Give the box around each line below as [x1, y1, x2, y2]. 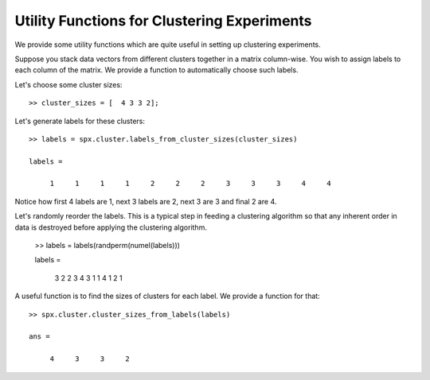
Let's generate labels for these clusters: [14, 116, 145, 126]
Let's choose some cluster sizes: [14, 79, 123, 89]
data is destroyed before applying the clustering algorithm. [14, 223, 207, 232]
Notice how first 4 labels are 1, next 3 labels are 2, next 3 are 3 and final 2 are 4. [14, 196, 277, 206]
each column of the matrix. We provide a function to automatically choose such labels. [14, 65, 299, 75]
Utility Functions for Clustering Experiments [14, 12, 312, 29]
